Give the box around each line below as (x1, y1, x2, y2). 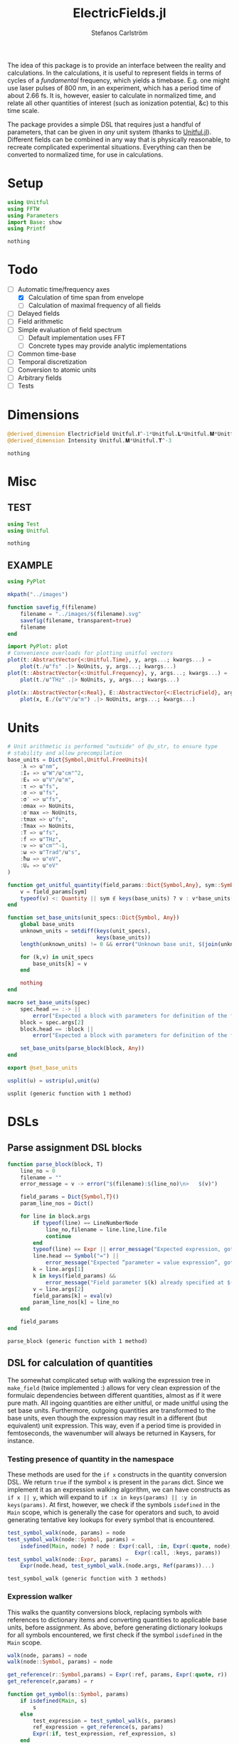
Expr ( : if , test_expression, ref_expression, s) (33, 1730, 176, 1738)
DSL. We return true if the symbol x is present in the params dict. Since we (7, 1478, 224, 1487)
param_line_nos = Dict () (20, 1200, 94, 1207)
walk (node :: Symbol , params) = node (7, 1659, 113, 1666)
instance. (7, 1436, 35, 1445)
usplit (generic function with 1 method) (7, 1090, 132, 1097)
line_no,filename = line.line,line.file (45, 1225, 167, 1233)
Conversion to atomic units (17, 365, 97, 374)
